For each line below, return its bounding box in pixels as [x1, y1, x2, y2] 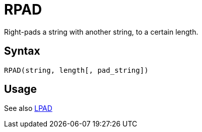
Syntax [4, 45, 40, 58]
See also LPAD [4, 104, 52, 113]
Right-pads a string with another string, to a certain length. [4, 27, 198, 36]
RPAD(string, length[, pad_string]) [4, 66, 149, 74]
